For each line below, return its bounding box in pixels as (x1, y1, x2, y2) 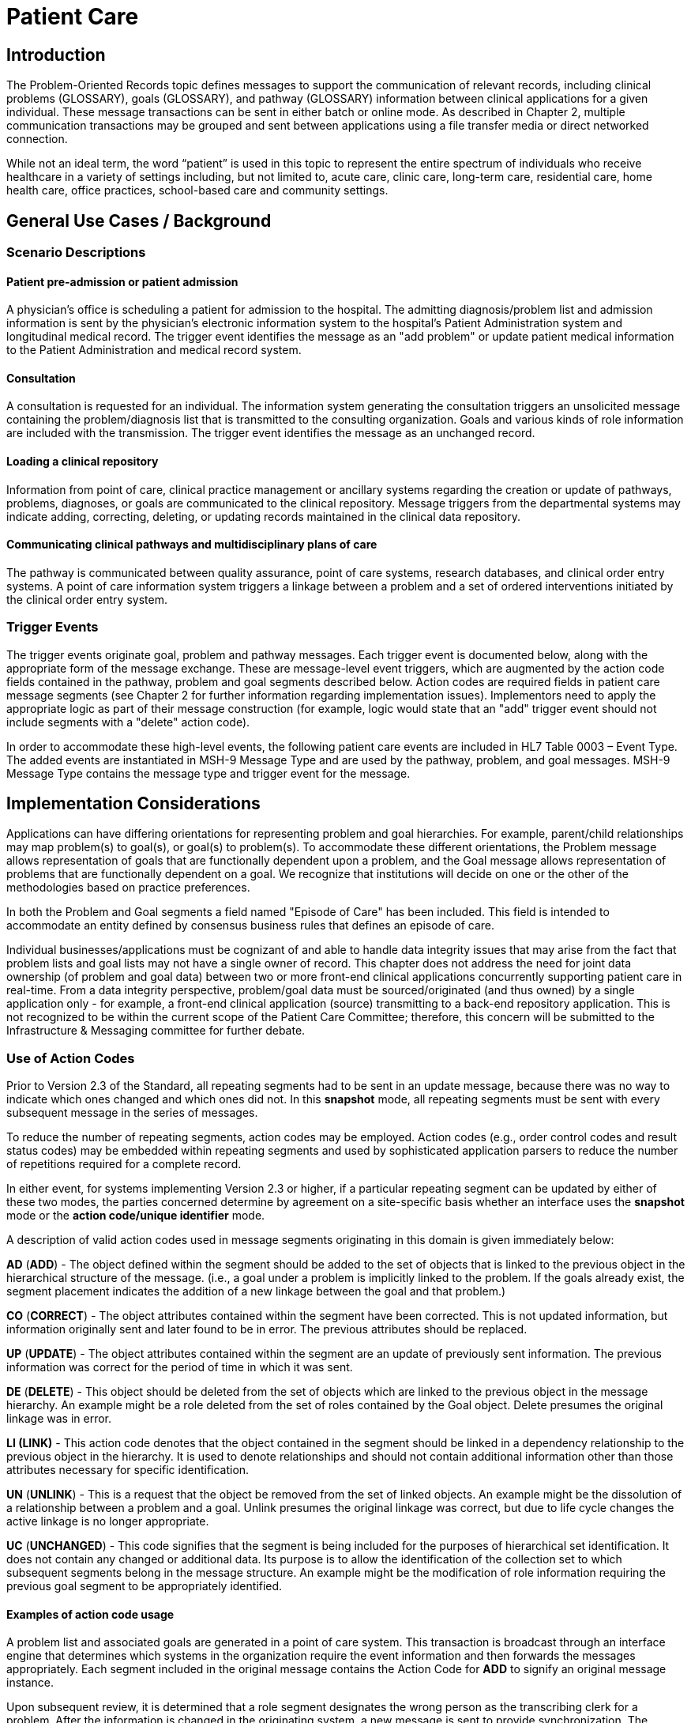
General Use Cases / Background (6, 210, 272, 231)
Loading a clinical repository (6, 454, 159, 469)
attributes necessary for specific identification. (6, 1463, 250, 1477)
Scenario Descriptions (6, 244, 146, 261)
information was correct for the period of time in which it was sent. (6, 1360, 353, 1374)
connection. (6, 132, 68, 146)
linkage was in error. (6, 1412, 112, 1426)
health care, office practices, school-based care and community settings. (6, 183, 389, 198)
